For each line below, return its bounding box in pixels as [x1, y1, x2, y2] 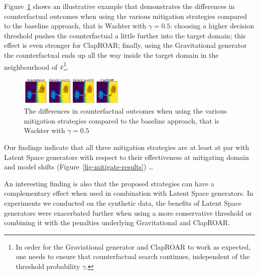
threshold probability [15, 261, 80, 271]
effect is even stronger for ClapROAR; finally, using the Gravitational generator [4, 40, 247, 50]
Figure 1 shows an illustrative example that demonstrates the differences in [4, 1, 235, 11]
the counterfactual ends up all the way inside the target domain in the [4, 49, 219, 60]
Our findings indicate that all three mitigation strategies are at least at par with [4, 142, 250, 152]
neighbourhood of [4, 61, 58, 72]
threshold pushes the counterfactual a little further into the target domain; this [4, 30, 246, 40]
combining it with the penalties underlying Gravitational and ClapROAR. [4, 217, 230, 228]
